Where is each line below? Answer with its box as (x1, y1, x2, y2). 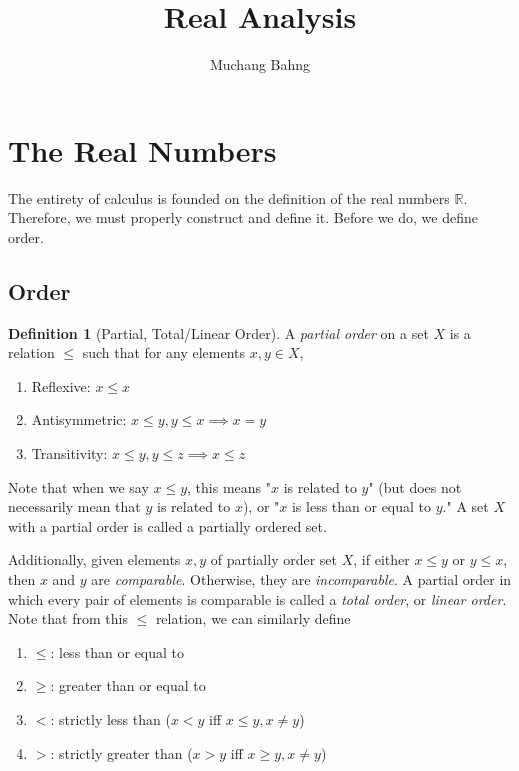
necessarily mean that (8, 496, 141, 517)
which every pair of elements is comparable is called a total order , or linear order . (8, 588, 507, 609)
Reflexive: (31, 375, 91, 396)
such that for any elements (82, 342, 246, 363)
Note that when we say (8, 476, 149, 497)
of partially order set (210, 549, 338, 570)
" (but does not (368, 476, 462, 497)
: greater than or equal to (50, 675, 206, 696)
